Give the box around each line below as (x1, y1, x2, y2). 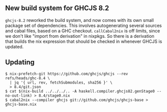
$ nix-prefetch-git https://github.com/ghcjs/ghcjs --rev (5, 71, 128, 76)
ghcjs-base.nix (5, 102, 37, 107)
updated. (5, 43, 24, 49)
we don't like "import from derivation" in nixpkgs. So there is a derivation (5, 33, 155, 39)
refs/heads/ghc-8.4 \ (5, 76, 50, 81)
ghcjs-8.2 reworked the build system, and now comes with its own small (5, 17, 154, 23)
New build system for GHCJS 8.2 (5, 4, 110, 12)
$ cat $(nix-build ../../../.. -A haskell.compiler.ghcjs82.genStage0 (5, 89, 155, 94)
